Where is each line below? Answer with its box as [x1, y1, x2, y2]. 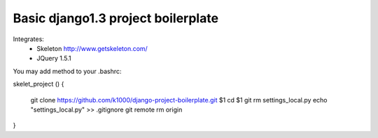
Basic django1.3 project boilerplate [13, 10, 219, 26]
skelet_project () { [13, 80, 64, 89]
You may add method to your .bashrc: [13, 67, 122, 75]
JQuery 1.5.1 [36, 54, 71, 63]
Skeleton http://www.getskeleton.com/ [36, 44, 148, 52]
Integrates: [13, 35, 45, 43]
